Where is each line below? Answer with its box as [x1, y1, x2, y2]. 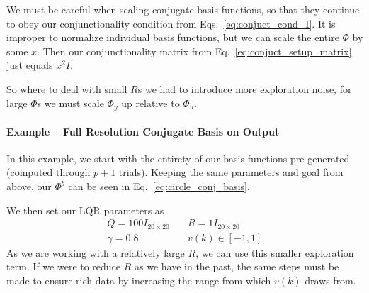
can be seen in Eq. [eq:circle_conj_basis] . [68, 179, 250, 193]
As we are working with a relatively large [6, 245, 185, 260]
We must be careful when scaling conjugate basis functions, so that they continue [6, 2, 360, 16]
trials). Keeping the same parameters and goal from [118, 165, 344, 179]
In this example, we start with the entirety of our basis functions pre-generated [6, 150, 350, 165]
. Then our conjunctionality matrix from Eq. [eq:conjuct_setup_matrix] [37, 43, 352, 58]
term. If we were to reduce [6, 259, 121, 274]
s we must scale [37, 95, 104, 110]
